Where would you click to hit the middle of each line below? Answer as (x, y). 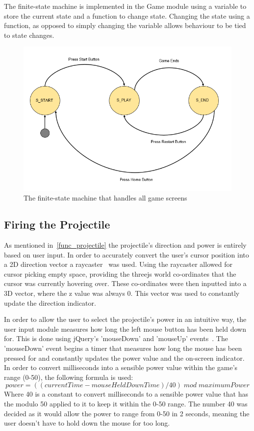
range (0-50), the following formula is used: (69, 377)
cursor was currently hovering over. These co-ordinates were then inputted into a (125, 283)
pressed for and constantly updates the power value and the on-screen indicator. (124, 358)
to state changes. (29, 35)
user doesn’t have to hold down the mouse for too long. (87, 423)
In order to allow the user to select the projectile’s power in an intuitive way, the (125, 319)
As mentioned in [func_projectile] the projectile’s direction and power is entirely (125, 245)
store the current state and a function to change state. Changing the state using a (127, 15)
